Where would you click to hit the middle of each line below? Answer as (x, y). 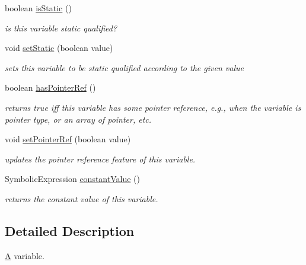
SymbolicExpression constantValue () (72, 179)
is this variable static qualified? (61, 28)
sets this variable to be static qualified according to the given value (124, 67)
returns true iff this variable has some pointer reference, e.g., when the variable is (153, 107)
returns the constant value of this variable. (82, 198)
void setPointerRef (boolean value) (68, 139)
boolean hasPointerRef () (50, 87)
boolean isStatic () (38, 8)
